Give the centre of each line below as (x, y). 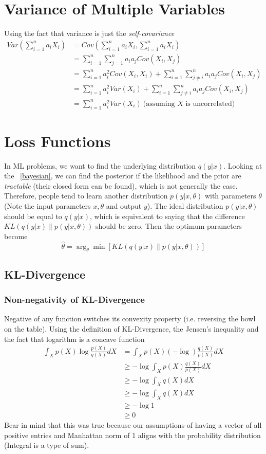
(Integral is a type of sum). (47, 445)
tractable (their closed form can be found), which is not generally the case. (121, 185)
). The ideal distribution (185, 206)
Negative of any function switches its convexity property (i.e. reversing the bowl (130, 319)
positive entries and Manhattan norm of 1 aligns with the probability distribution (132, 435)
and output (124, 206)
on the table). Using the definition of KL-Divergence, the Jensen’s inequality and (131, 329)
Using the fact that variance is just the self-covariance (89, 33)
